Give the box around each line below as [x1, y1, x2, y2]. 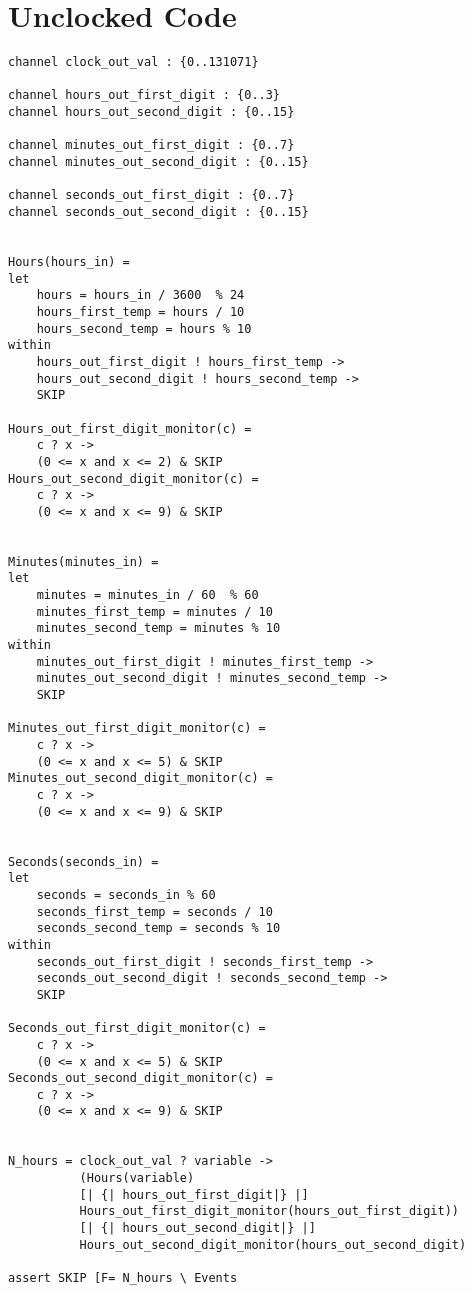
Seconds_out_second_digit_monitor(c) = [8, 1071, 273, 1086]
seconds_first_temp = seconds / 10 [36, 904, 273, 919]
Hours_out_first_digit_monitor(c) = [8, 421, 252, 436]
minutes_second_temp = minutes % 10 [36, 621, 281, 636]
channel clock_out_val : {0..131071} [8, 55, 259, 70]
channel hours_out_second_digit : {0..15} [8, 105, 295, 120]
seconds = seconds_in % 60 [36, 887, 216, 902]
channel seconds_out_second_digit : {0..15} [8, 205, 309, 220]
